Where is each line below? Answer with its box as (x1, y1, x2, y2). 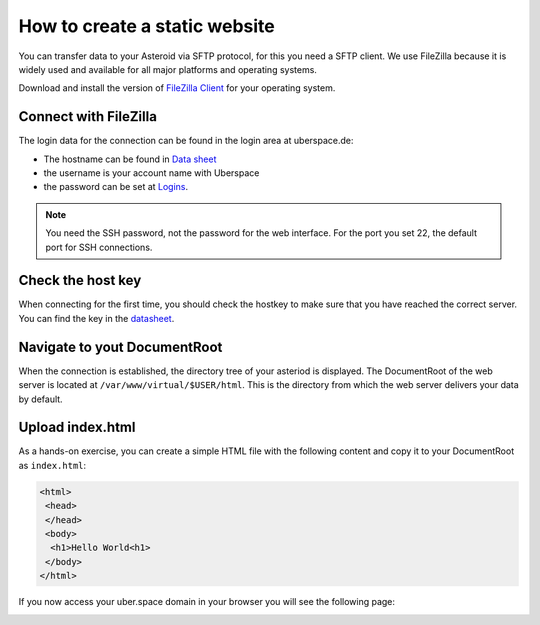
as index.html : (18, 459, 87, 471)
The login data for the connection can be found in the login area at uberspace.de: (18, 135, 354, 147)
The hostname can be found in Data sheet (43, 153, 217, 165)
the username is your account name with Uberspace (43, 167, 260, 179)
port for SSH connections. (45, 241, 153, 253)
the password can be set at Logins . (43, 181, 189, 193)
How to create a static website (18, 15, 275, 37)
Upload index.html (18, 419, 136, 436)
